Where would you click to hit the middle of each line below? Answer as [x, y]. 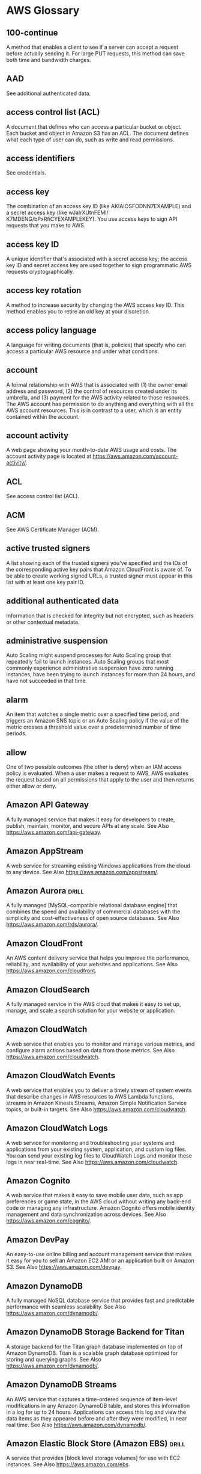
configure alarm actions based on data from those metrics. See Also [91, 1050]
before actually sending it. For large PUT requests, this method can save [95, 54]
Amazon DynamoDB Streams [61, 1385]
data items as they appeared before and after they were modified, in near [97, 1418]
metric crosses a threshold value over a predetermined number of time [94, 727]
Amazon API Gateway [47, 805]
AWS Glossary [43, 11]
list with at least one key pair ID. [46, 582]
